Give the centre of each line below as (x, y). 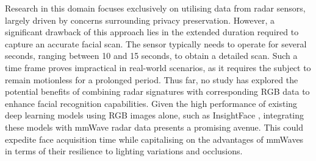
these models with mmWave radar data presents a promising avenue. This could (154, 127)
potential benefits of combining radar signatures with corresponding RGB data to (157, 91)
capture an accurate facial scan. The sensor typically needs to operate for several (156, 43)
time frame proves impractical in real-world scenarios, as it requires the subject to (158, 67)
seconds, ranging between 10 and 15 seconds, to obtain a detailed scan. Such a (151, 56)
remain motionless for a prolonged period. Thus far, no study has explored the (152, 79)
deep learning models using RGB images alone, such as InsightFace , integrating (155, 115)
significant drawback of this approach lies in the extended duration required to (152, 32)
